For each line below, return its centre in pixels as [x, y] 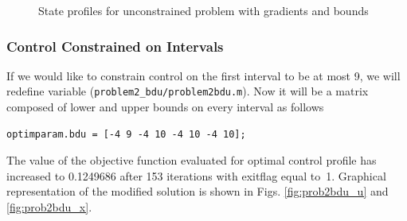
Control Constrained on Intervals [115, 46]
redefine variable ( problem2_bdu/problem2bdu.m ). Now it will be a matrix [188, 91]
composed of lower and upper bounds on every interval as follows [165, 107]
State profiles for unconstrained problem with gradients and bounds [203, 10]
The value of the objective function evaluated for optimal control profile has [192, 160]
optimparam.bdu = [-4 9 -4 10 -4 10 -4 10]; [126, 134]
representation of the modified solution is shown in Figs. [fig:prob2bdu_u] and [198, 191]
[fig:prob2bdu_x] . [49, 207]
